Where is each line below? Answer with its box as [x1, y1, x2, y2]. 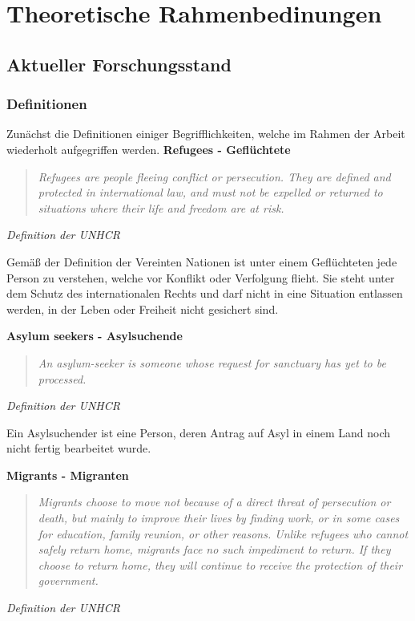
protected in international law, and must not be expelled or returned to [38, 184, 383, 201]
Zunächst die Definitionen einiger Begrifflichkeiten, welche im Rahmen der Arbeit [6, 125, 405, 142]
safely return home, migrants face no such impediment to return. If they [38, 541, 391, 558]
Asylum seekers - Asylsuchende [6, 327, 183, 344]
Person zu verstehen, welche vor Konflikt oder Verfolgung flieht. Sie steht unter [6, 269, 395, 286]
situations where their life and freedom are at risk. [38, 199, 284, 216]
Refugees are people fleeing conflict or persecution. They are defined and [38, 168, 391, 185]
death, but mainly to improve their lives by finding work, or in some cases [38, 509, 400, 526]
